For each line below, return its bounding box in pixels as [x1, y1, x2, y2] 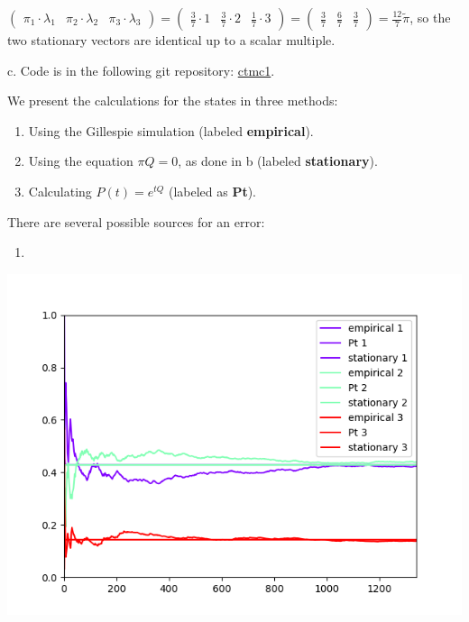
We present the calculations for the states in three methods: [7, 91, 338, 110]
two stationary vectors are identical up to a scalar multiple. [7, 31, 336, 49]
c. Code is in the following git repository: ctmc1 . [7, 60, 275, 79]
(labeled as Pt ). [168, 181, 257, 200]
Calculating [28, 181, 92, 200]
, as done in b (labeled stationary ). [178, 151, 378, 170]
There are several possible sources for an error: [7, 212, 265, 231]
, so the [409, 8, 451, 26]
